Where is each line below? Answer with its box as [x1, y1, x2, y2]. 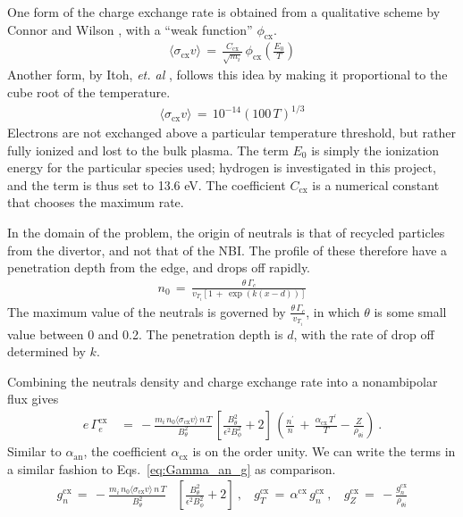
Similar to [7, 442, 62, 461]
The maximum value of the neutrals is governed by [7, 302, 286, 321]
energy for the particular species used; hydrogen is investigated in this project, [7, 158, 436, 177]
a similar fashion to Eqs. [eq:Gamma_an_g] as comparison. [7, 459, 336, 478]
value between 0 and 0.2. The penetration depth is [7, 324, 283, 343]
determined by [7, 342, 86, 361]
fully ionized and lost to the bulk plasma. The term [7, 140, 289, 159]
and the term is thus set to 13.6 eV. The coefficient [7, 175, 286, 194]
